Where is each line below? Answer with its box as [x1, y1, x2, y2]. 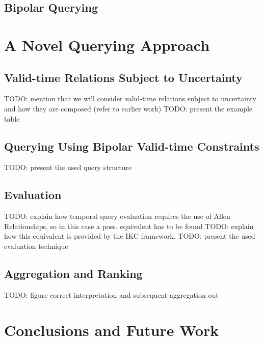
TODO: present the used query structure [4, 162, 132, 173]
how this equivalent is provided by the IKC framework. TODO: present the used [4, 231, 255, 241]
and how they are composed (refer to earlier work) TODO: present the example [4, 103, 253, 114]
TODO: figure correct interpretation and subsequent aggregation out [4, 289, 219, 300]
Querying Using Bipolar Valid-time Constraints [4, 138, 259, 154]
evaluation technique [4, 240, 68, 251]
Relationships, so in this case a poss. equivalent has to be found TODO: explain [4, 220, 254, 231]
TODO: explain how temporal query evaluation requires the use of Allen [4, 211, 230, 221]
